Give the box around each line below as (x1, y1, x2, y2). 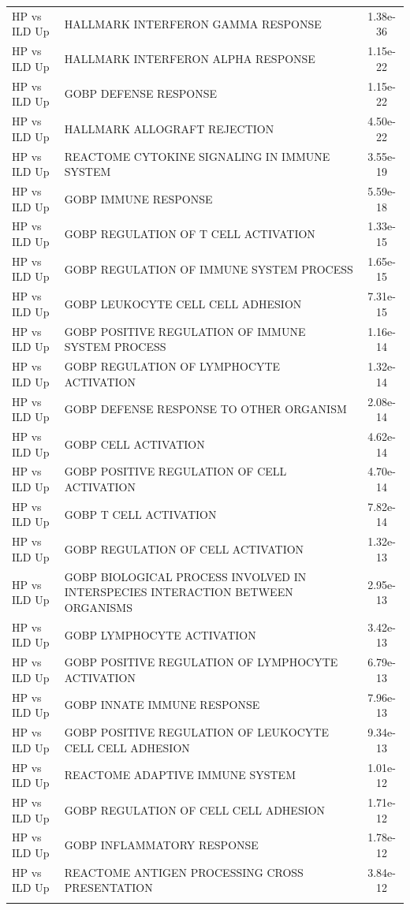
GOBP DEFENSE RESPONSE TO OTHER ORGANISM (64, 401, 347, 417)
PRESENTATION (64, 879, 153, 896)
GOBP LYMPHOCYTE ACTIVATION (64, 626, 256, 643)
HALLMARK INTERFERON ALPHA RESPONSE (64, 50, 315, 66)
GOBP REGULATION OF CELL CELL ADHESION (64, 801, 326, 818)
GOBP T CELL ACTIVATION (64, 505, 217, 522)
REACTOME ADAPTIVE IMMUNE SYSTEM (64, 766, 296, 783)
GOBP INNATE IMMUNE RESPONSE (64, 696, 260, 713)
